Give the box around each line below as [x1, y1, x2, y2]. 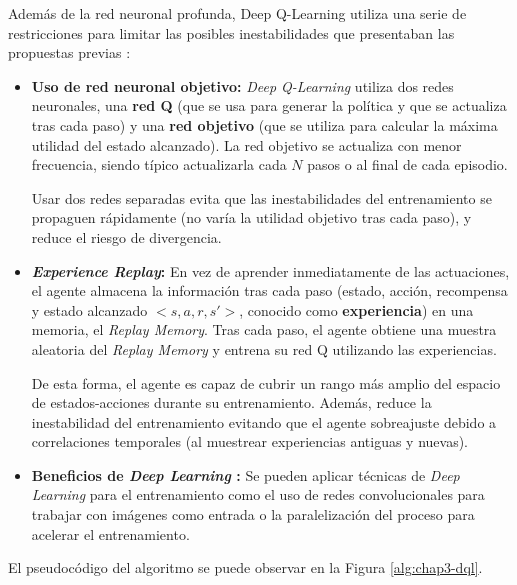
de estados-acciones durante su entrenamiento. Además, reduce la [31, 392, 432, 413]
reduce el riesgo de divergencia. [31, 226, 222, 247]
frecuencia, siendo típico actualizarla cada [31, 154, 287, 175]
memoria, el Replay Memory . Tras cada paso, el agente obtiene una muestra [31, 319, 497, 340]
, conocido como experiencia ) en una [239, 299, 474, 320]
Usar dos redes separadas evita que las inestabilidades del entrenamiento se [31, 187, 492, 208]
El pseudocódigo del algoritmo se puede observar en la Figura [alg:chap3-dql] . [8, 557, 483, 578]
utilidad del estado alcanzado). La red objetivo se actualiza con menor [31, 134, 462, 155]
